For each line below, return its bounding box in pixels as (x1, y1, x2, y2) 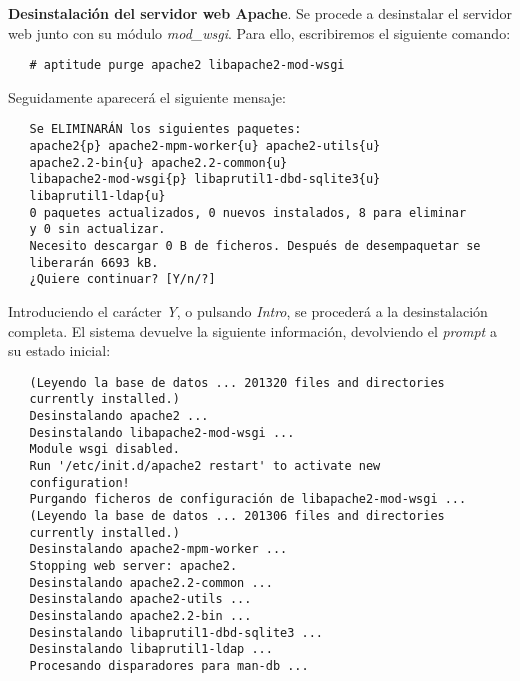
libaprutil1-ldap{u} (29, 189, 166, 204)
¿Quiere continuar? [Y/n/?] (29, 272, 216, 287)
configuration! (29, 475, 130, 490)
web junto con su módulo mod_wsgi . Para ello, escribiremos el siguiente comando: (8, 22, 511, 43)
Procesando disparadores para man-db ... (29, 658, 309, 673)
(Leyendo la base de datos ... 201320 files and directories (29, 375, 445, 390)
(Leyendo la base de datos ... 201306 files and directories (29, 509, 445, 524)
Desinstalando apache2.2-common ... (29, 575, 273, 590)
